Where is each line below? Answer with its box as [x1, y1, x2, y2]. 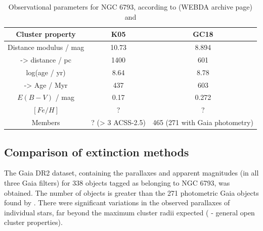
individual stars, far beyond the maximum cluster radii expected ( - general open [4, 207, 255, 217]
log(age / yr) [26, 67, 66, 77]
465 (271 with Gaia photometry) [152, 117, 253, 128]
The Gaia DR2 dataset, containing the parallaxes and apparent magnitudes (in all [4, 167, 259, 178]
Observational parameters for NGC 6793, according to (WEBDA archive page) [8, 2, 252, 12]
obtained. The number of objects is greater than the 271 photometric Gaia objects [4, 187, 259, 198]
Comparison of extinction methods [4, 144, 189, 159]
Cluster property [16, 29, 76, 39]
